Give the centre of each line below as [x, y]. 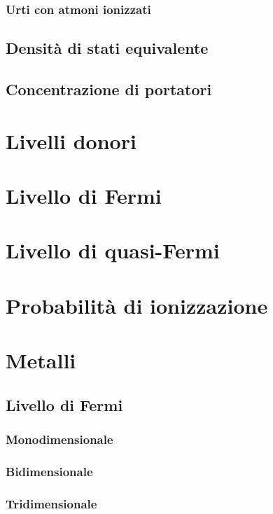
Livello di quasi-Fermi [113, 250]
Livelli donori [71, 140]
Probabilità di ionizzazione [137, 305]
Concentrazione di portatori [109, 89]
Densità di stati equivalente [107, 48]
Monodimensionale [59, 439]
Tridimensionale [51, 503]
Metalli [41, 360]
